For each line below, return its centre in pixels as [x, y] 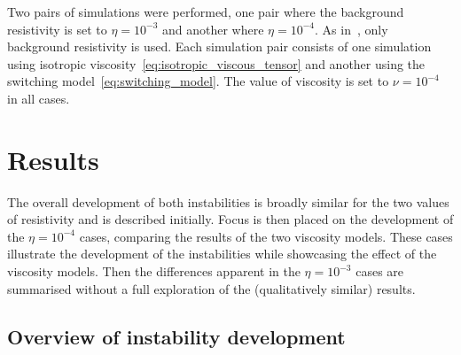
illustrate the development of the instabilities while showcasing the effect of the [222, 254]
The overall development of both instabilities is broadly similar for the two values [228, 201]
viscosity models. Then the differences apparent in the [154, 271]
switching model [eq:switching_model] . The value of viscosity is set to [198, 81]
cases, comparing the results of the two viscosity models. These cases [266, 236]
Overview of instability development [176, 336]
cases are [380, 271]
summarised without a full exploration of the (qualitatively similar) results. [211, 288]
